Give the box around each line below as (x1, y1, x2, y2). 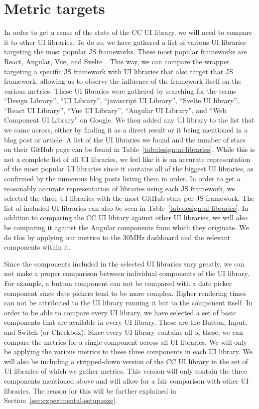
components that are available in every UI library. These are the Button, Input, (4, 317, 247, 327)
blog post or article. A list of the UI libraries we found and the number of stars (4, 134, 246, 144)
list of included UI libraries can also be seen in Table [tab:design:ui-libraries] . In (4, 202, 249, 213)
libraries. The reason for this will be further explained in (4, 385, 176, 396)
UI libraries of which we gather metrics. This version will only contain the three (4, 366, 248, 376)
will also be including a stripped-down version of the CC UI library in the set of (4, 356, 248, 366)
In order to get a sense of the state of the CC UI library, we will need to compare (4, 27, 253, 37)
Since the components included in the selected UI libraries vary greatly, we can (4, 258, 245, 269)
